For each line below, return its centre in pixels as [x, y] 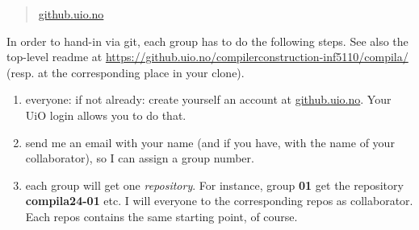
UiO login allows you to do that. [106, 115]
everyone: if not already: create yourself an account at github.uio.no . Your [208, 99]
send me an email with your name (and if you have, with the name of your [210, 142]
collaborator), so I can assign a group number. [140, 158]
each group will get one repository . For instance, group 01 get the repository [214, 185]
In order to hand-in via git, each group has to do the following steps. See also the [207, 41]
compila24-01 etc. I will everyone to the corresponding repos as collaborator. [219, 201]
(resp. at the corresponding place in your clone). [126, 72]
